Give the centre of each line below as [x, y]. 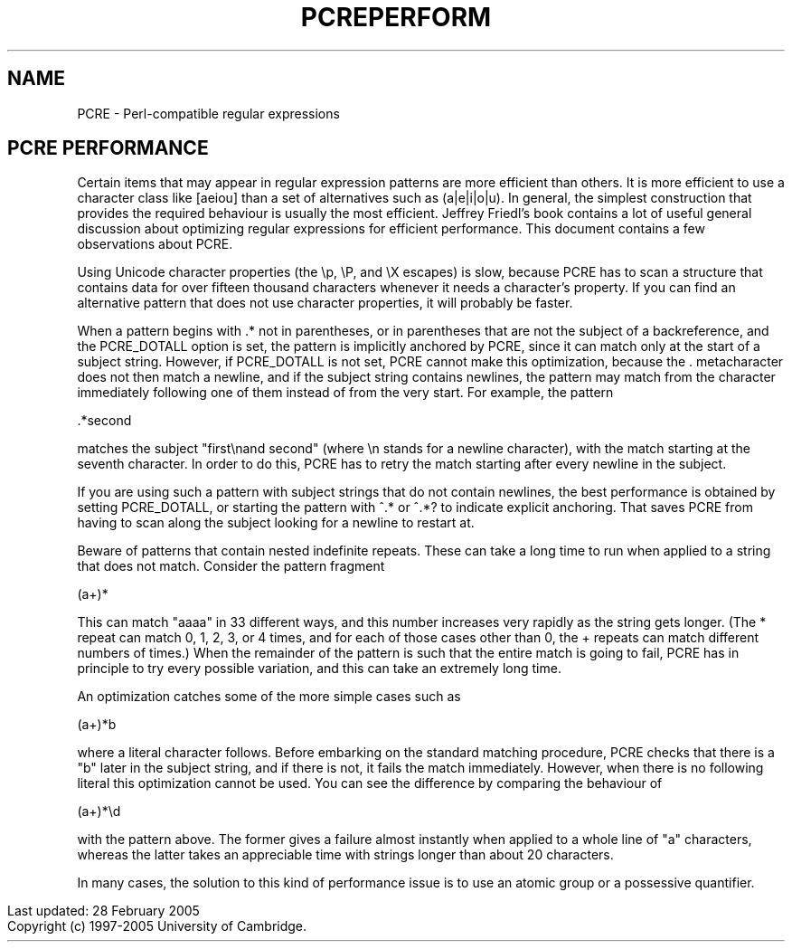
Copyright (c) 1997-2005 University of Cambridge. [157, 926]
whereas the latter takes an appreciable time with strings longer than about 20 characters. [345, 855]
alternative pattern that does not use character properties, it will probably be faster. [325, 303]
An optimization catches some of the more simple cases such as [269, 697]
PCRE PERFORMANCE [108, 148]
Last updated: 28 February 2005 [104, 911]
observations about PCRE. [155, 244]
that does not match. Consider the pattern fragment [231, 566]
